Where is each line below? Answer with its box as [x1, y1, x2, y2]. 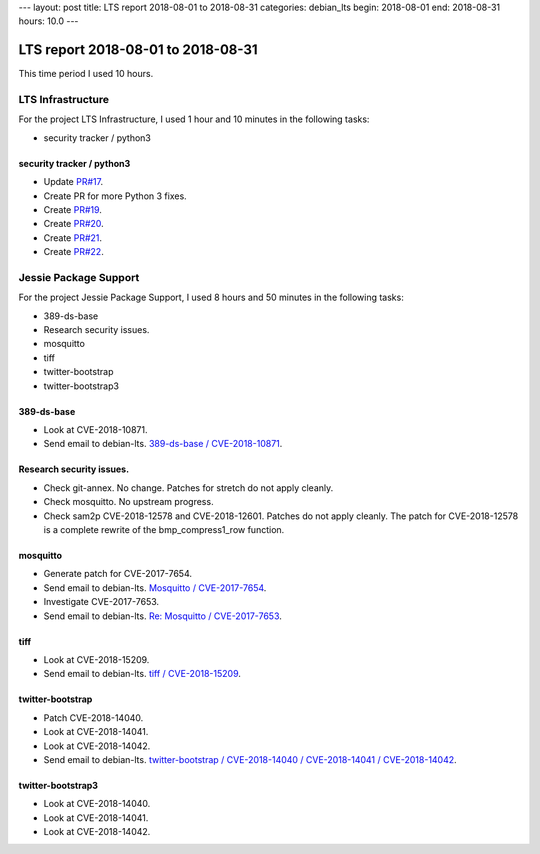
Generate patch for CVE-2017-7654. [43, 568, 192, 580]
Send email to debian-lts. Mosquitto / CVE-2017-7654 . [43, 581, 267, 594]
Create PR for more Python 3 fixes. [43, 190, 187, 202]
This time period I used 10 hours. [18, 68, 154, 80]
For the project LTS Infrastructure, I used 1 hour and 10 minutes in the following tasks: [18, 113, 370, 125]
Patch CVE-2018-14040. [43, 711, 144, 724]
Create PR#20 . [43, 218, 104, 230]
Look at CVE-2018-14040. [43, 798, 151, 810]
